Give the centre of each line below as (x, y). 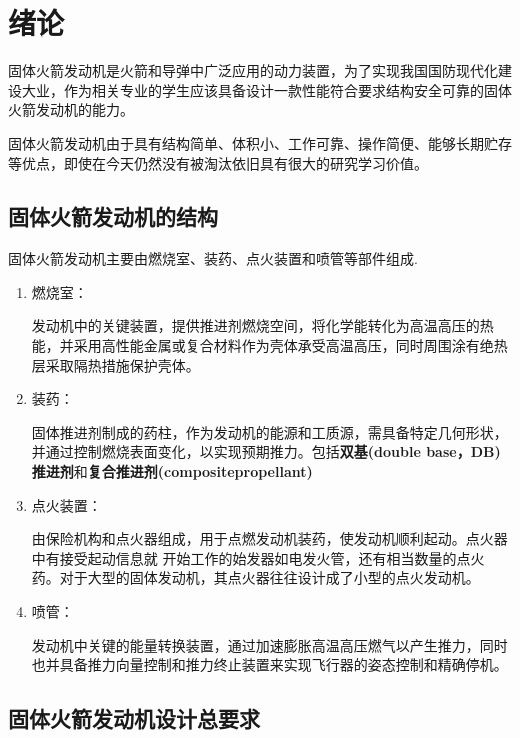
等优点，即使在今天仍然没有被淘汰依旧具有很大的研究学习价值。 (218, 162)
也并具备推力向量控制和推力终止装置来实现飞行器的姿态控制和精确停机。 (269, 664)
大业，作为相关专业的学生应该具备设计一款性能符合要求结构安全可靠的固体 (266, 89)
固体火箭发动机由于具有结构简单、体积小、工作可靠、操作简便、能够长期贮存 (260, 142)
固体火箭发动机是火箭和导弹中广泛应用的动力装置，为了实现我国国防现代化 (253, 70)
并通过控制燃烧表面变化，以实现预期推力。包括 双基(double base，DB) (266, 451)
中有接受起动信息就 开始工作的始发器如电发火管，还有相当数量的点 (251, 557)
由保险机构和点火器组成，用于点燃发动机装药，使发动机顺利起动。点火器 (269, 538)
